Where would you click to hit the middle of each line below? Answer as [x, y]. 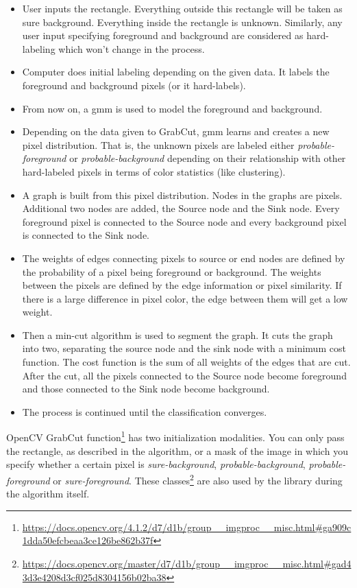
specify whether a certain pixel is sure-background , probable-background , [156, 464]
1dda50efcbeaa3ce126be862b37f [88, 540]
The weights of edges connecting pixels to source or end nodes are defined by [184, 258]
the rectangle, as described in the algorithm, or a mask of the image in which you [177, 450]
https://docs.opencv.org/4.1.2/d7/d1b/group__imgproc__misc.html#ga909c [187, 527]
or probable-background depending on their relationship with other [208, 158]
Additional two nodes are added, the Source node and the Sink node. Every [181, 208]
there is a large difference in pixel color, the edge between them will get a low [185, 298]
